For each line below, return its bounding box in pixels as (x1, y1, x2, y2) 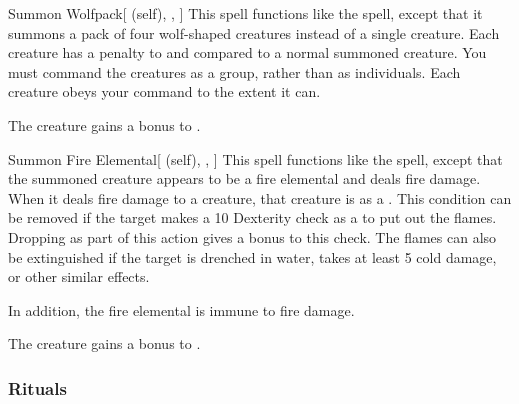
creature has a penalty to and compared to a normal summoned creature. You (8, 42, 487, 63)
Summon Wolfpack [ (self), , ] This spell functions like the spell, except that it (8, 3, 483, 23)
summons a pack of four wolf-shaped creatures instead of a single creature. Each (8, 22, 500, 43)
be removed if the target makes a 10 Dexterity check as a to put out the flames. (8, 207, 497, 228)
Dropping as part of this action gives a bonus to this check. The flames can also (8, 226, 497, 247)
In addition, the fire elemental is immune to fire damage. (8, 299, 355, 320)
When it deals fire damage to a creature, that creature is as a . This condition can (8, 187, 512, 208)
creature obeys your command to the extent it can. (8, 81, 321, 102)
